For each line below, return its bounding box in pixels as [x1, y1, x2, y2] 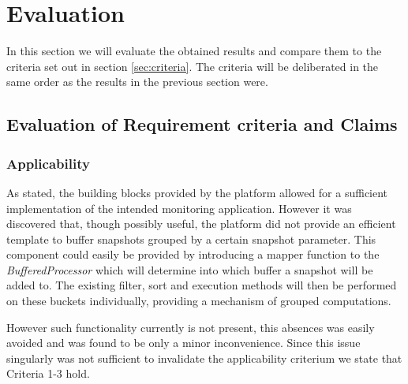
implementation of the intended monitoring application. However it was [6, 199, 352, 216]
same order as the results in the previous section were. [6, 73, 268, 90]
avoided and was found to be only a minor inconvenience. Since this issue [6, 334, 361, 351]
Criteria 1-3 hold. [6, 365, 90, 382]
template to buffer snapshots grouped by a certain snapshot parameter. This [6, 230, 376, 247]
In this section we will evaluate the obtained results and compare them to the [6, 43, 382, 59]
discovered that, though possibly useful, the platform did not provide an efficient [6, 215, 396, 232]
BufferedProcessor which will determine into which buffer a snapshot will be [6, 261, 373, 278]
